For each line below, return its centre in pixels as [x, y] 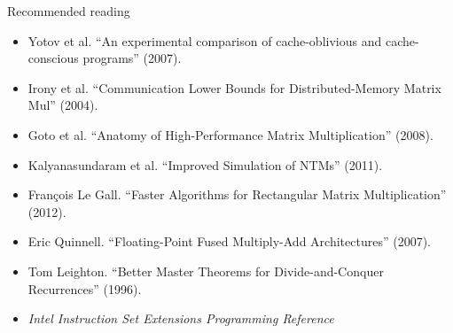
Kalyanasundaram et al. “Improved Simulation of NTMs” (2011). [205, 164]
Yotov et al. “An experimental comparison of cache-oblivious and [205, 40]
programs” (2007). [132, 58]
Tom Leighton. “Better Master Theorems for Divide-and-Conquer [206, 271]
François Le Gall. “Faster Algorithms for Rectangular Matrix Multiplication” [237, 194]
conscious [53, 58]
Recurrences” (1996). [85, 288]
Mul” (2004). [63, 105]
